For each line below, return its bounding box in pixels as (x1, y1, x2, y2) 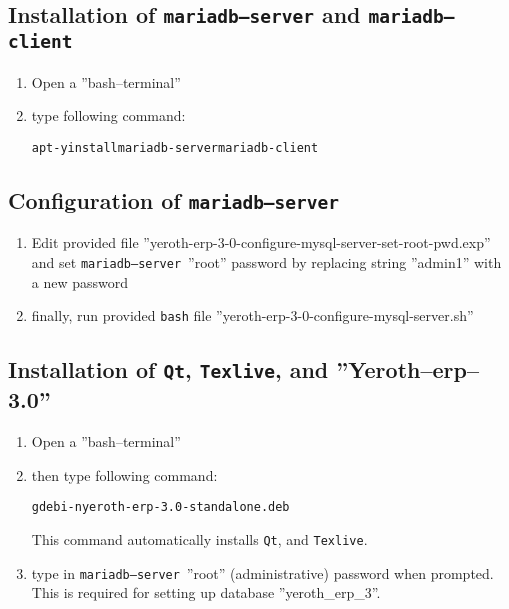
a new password (31, 271, 129, 292)
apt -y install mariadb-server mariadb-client (31, 140, 319, 155)
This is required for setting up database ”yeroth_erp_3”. (31, 582, 381, 603)
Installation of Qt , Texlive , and (8, 354, 329, 385)
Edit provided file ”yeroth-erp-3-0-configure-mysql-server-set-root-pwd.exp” (31, 232, 491, 253)
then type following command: (31, 464, 218, 485)
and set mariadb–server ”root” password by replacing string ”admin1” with (31, 251, 502, 272)
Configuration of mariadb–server (8, 184, 340, 215)
